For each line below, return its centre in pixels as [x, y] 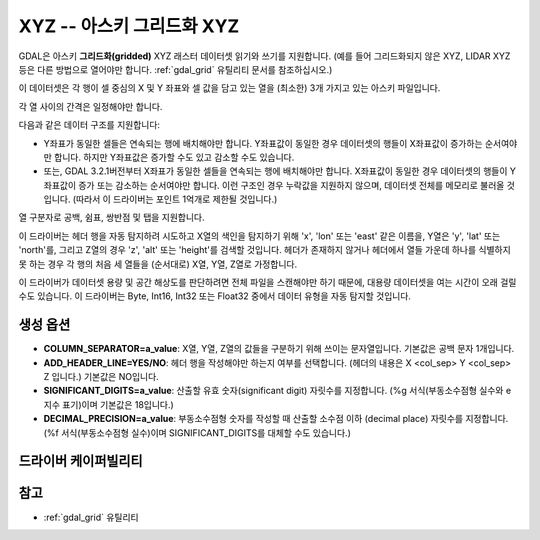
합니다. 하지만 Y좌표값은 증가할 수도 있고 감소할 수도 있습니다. [174, 157]
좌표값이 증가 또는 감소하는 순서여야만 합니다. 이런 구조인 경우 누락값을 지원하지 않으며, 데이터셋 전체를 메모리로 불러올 [274, 185]
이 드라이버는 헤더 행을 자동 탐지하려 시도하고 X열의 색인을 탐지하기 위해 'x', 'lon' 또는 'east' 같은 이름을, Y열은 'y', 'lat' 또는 [259, 236]
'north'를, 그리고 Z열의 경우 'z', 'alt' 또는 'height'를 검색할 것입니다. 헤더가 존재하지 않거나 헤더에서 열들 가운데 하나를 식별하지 [265, 250]
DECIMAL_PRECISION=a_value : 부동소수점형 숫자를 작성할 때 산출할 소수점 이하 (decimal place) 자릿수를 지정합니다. [276, 419]
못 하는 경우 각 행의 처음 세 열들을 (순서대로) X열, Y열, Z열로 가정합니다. [158, 264]
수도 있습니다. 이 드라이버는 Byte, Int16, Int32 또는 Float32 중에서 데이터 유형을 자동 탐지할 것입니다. [215, 296]
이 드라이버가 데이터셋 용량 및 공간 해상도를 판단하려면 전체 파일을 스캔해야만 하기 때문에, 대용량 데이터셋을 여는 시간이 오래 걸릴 [267, 282]
